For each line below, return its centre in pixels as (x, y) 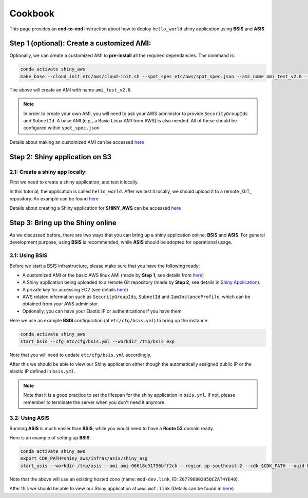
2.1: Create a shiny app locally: (48, 172)
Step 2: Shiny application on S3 (61, 157)
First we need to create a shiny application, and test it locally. (74, 182)
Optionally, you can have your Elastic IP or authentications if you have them (102, 311)
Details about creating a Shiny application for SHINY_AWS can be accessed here (95, 208)
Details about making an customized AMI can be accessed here (77, 142)
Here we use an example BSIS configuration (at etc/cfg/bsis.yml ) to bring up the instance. (109, 321)
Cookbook (32, 13)
